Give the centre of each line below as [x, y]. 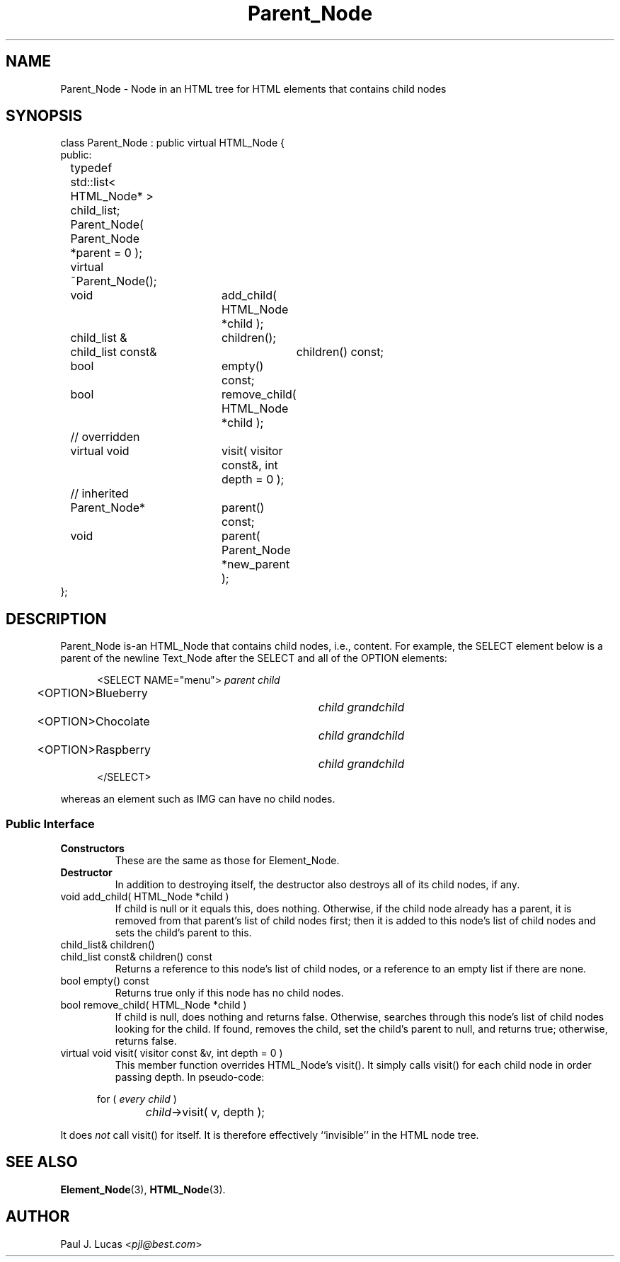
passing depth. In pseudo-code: [190, 1077]
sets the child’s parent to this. [183, 933]
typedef [91, 168]
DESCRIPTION [56, 619]
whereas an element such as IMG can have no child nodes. [198, 799]
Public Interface [50, 824]
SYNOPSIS [44, 116]
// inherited [99, 494]
